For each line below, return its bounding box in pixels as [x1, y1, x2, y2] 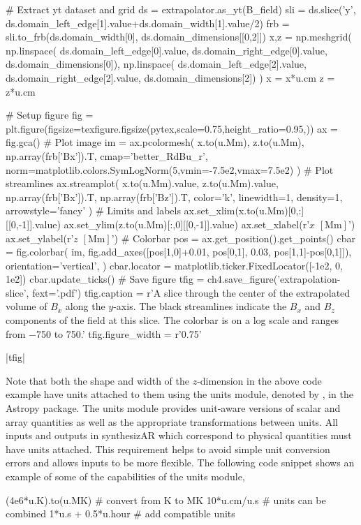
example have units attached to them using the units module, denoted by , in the [6, 387, 354, 401]
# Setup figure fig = [6, 108, 94, 122]
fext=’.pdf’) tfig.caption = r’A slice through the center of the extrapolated [32, 285, 351, 300]
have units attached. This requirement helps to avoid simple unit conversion [6, 441, 330, 456]
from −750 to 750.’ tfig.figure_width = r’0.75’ [6, 326, 202, 341]
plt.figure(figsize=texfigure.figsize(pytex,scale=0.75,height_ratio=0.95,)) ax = [6, 121, 339, 135]
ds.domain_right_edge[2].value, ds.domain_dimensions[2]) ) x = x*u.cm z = [6, 70, 335, 84]
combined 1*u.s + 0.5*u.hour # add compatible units [6, 506, 235, 521]
